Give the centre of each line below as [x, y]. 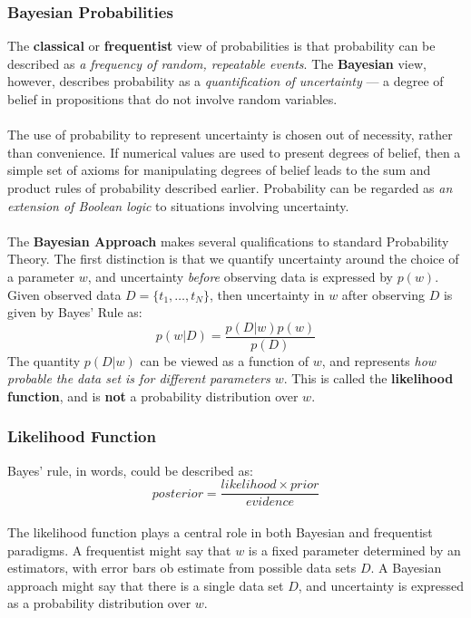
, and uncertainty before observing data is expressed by [240, 276]
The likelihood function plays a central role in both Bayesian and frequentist [220, 532]
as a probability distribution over [99, 603]
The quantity [44, 360]
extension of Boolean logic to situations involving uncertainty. [178, 205]
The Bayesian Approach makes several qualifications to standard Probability [228, 241]
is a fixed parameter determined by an [354, 550]
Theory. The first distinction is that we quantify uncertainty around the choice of [233, 259]
